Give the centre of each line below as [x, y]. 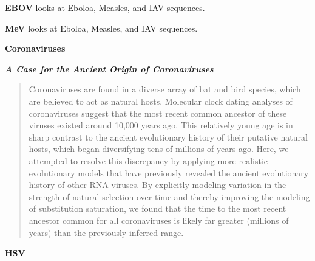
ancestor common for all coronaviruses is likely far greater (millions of [159, 220]
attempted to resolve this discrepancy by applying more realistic [148, 160]
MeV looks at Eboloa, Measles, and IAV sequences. [101, 28]
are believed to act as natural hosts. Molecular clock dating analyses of [161, 101]
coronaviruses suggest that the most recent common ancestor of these [158, 113]
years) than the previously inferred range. [106, 232]
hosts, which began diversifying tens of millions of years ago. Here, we [159, 149]
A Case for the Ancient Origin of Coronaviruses [109, 68]
